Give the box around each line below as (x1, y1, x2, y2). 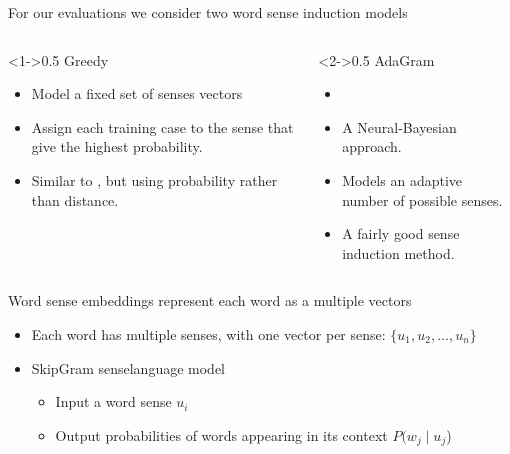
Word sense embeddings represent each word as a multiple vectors (8, 290, 412, 311)
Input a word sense (55, 391, 172, 412)
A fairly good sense (342, 223, 460, 244)
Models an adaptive (342, 169, 463, 190)
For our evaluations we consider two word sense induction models (8, 2, 408, 22)
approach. (342, 136, 402, 157)
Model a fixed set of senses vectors (31, 83, 243, 104)
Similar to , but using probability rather (31, 169, 278, 190)
